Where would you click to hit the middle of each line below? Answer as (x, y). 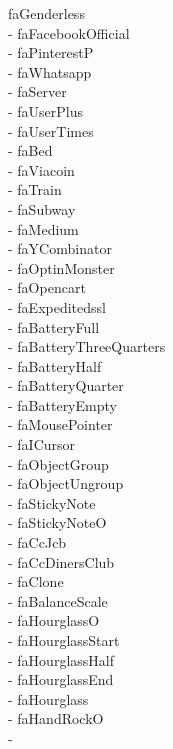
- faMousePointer (60, 424)
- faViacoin (41, 169)
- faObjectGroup (58, 463)
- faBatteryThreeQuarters (87, 346)
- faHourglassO (54, 620)
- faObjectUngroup (66, 483)
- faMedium (43, 228)
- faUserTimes (51, 130)
